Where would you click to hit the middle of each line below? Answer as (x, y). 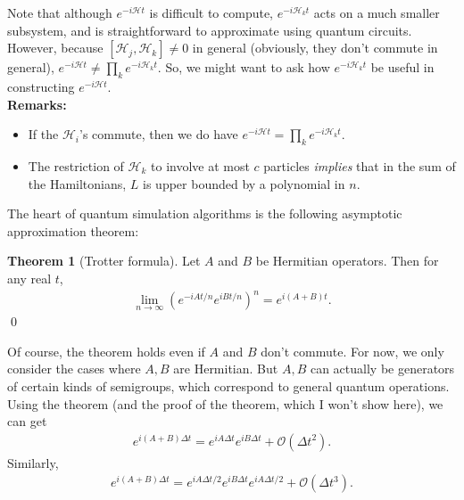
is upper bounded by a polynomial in (244, 183)
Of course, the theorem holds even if (106, 351)
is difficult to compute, (211, 12)
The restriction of (76, 165)
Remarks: (37, 104)
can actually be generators (382, 369)
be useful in (402, 67)
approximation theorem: (73, 230)
